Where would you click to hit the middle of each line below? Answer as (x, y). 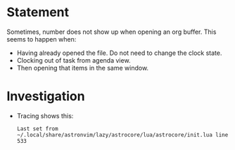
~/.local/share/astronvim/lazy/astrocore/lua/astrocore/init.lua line (122, 135)
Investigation (46, 96)
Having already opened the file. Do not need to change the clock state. (119, 53)
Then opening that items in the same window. (83, 68)
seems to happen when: (42, 39)
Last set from (37, 129)
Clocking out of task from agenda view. (74, 60)
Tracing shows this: (45, 115)
